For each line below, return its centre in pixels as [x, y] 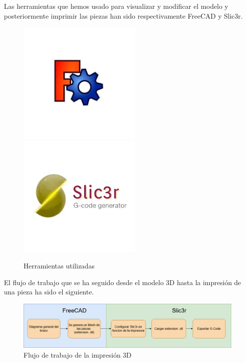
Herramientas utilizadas [59, 265]
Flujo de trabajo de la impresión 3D [78, 354]
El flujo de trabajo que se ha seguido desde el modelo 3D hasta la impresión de [123, 282]
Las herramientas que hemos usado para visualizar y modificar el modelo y [116, 6]
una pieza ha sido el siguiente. [49, 292]
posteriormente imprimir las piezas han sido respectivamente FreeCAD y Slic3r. [123, 15]
